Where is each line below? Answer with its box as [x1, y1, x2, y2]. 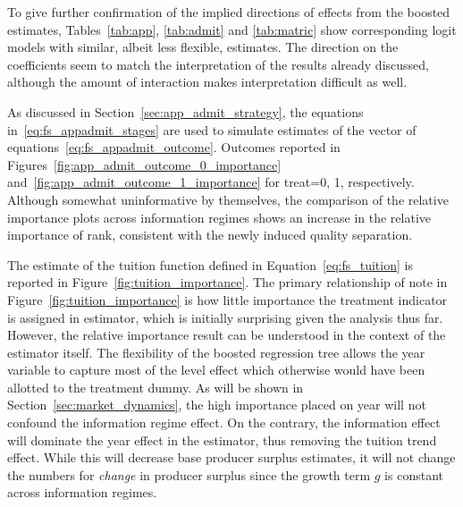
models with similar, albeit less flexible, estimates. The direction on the [7, 38, 399, 56]
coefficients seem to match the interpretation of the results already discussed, [7, 55, 429, 73]
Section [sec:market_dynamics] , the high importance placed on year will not [7, 395, 426, 414]
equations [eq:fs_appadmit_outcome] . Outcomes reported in [7, 138, 341, 156]
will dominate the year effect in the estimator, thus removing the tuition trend [7, 430, 437, 449]
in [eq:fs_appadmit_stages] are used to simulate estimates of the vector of [7, 120, 417, 139]
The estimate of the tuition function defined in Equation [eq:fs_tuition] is [7, 255, 413, 274]
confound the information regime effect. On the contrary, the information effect [7, 413, 441, 432]
